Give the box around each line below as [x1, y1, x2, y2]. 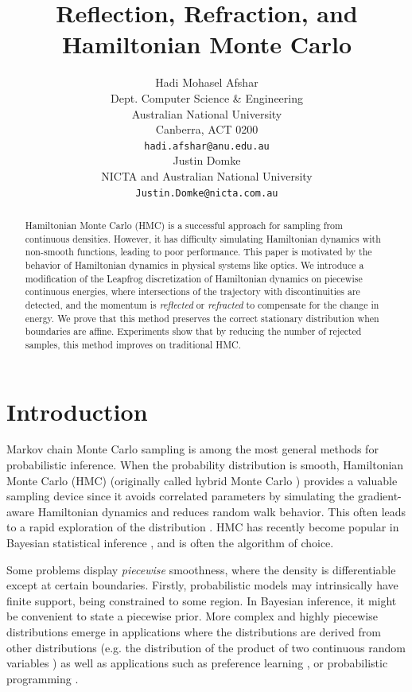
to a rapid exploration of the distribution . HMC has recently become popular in [6, 519, 399, 535]
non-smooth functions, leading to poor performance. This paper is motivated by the [25, 245, 372, 259]
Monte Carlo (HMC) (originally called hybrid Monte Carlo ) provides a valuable [6, 472, 398, 488]
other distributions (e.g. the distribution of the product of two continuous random [6, 639, 406, 655]
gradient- [357, 488, 402, 504]
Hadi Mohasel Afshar [155, 74, 258, 91]
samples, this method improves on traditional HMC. [25, 337, 241, 351]
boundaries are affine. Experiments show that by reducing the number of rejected [25, 325, 362, 338]
